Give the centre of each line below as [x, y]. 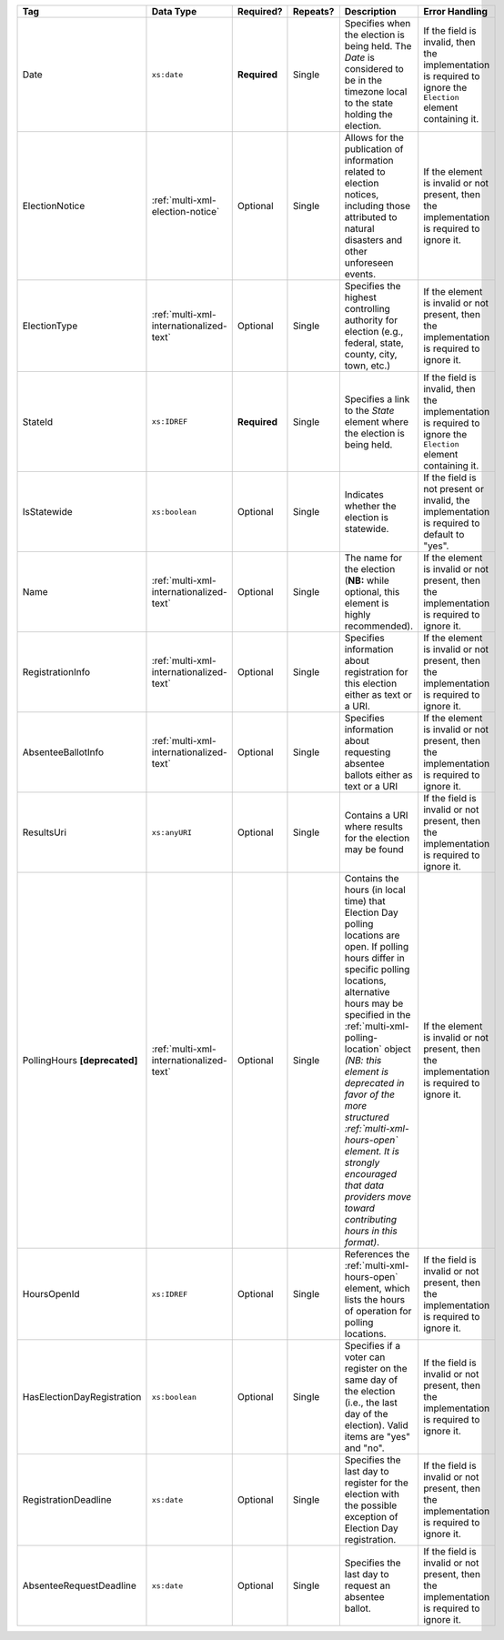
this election [371, 684]
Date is [359, 57]
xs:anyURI [172, 832]
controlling [367, 309]
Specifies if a [373, 1346]
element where [377, 421]
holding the [368, 114]
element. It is [372, 1151]
